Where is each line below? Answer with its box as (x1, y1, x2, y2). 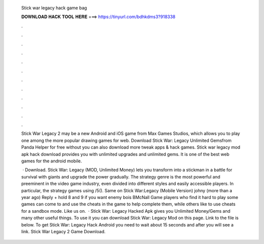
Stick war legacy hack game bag (21, 5, 88, 11)
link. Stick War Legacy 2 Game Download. (21, 228, 106, 234)
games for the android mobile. (21, 158, 82, 164)
